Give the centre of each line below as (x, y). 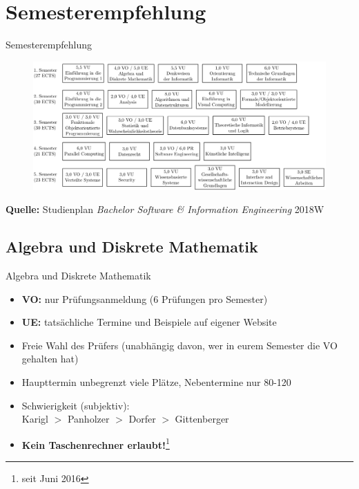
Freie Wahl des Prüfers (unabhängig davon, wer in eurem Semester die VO (179, 345)
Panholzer (88, 419)
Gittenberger (202, 419)
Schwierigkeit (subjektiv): (76, 405)
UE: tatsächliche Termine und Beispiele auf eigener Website (149, 322)
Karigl (35, 419)
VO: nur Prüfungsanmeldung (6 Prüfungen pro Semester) (145, 298)
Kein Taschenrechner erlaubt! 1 (96, 443)
